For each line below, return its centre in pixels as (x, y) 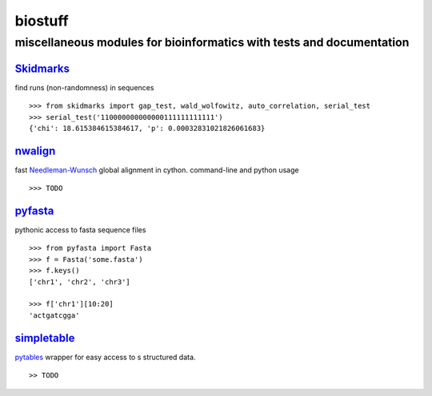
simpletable (45, 338)
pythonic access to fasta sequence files (80, 230)
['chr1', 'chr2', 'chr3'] (80, 282)
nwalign (35, 150)
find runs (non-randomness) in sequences (84, 87)
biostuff (42, 21)
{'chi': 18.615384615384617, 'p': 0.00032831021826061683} (147, 128)
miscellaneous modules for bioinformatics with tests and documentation (212, 42)
